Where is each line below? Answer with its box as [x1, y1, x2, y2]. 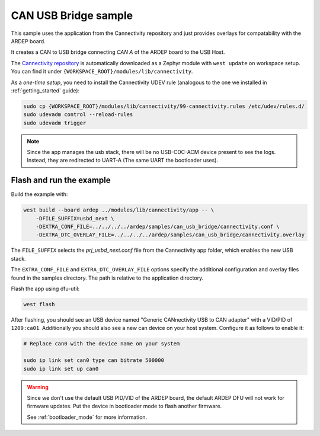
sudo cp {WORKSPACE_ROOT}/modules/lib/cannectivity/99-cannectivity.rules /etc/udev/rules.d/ [23, 102, 305, 110]
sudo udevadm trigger [23, 119, 87, 126]
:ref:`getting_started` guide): [11, 86, 80, 94]
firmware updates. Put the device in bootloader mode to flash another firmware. [27, 403, 222, 410]
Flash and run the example [11, 175, 111, 185]
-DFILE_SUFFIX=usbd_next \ [36, 215, 115, 222]
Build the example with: [11, 191, 68, 198]
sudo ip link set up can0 [23, 365, 99, 372]
